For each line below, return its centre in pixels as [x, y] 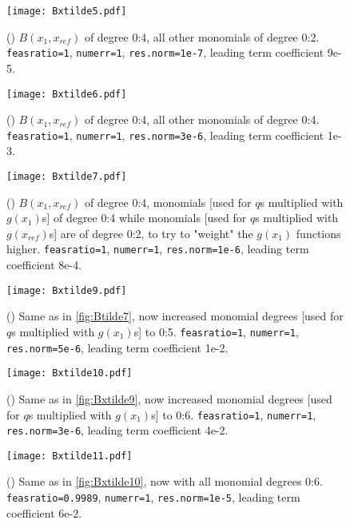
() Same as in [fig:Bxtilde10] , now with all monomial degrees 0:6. [165, 481]
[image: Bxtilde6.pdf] [67, 94]
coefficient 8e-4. [44, 265]
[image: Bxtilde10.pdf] [70, 373]
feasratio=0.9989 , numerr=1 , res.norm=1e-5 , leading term [153, 497]
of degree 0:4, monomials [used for [168, 202]
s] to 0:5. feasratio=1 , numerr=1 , [216, 331]
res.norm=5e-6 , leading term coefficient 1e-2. [117, 347]
